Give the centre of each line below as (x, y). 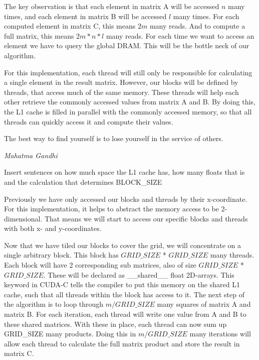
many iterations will (220, 334)
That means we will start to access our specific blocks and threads (146, 218)
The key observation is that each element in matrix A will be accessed (112, 6)
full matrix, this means (39, 35)
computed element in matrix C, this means (70, 26)
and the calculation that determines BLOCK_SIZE (83, 182)
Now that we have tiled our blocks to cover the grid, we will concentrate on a (123, 245)
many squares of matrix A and (204, 304)
